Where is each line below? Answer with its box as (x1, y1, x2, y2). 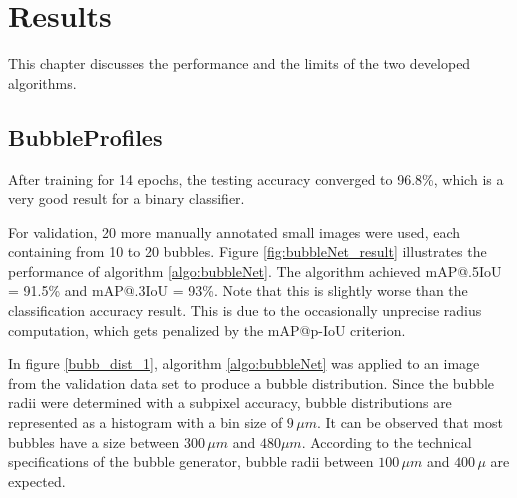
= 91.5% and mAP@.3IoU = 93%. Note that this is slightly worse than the (8, 280, 468, 301)
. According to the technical (301, 431, 472, 452)
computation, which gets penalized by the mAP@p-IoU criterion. (8, 319, 406, 340)
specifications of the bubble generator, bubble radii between (8, 451, 374, 472)
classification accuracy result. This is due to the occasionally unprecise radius (8, 300, 482, 321)
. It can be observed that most (316, 412, 503, 433)
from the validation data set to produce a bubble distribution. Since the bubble (8, 372, 495, 393)
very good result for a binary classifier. (8, 188, 245, 209)
